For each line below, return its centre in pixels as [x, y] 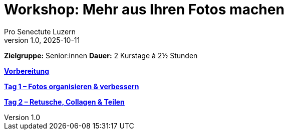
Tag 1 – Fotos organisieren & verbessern [72, 86]
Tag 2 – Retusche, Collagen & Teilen [64, 102]
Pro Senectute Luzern [40, 31]
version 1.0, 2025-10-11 [42, 40]
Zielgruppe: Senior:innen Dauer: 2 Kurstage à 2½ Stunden [101, 55]
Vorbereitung [27, 71]
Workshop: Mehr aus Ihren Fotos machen [144, 9]
